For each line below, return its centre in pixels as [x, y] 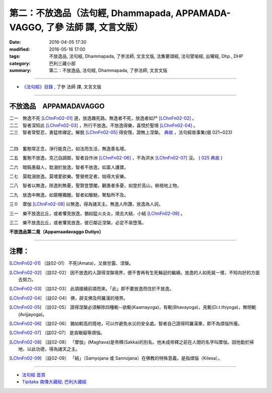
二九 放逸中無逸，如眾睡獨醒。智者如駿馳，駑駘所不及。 [69, 195]
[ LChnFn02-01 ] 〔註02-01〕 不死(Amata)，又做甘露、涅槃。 [71, 263]
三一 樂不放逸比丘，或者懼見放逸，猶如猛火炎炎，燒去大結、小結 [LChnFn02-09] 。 [97, 213]
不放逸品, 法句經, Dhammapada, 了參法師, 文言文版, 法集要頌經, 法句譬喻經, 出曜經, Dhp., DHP [146, 56]
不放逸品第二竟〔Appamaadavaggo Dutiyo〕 [56, 232]
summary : [20, 70]
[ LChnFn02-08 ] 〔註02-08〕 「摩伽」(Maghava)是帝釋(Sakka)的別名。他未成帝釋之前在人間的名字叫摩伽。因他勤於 [129, 342]
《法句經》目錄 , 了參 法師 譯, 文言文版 [62, 87]
